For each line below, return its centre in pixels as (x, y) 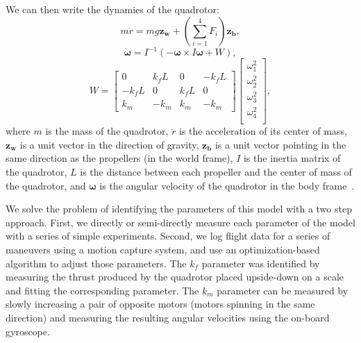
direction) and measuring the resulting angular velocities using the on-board (168, 317)
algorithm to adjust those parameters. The (96, 263)
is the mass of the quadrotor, (107, 131)
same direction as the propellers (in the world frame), (119, 158)
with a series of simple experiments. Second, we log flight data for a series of (168, 236)
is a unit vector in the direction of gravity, (109, 144)
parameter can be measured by (283, 290)
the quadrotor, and (46, 185)
